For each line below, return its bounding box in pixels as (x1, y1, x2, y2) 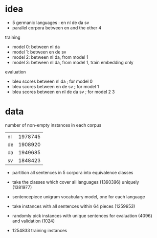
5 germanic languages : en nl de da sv (12, 20, 90, 25)
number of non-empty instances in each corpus (5, 122, 102, 128)
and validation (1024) (12, 218, 55, 224)
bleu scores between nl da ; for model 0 (12, 78, 93, 84)
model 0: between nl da (12, 44, 60, 49)
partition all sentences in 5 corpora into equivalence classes (12, 169, 134, 175)
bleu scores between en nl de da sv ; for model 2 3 (12, 89, 115, 95)
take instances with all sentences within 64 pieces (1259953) (12, 203, 135, 209)
